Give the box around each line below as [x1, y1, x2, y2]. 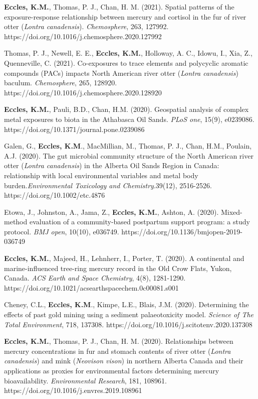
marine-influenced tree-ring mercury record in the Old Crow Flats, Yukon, [4, 262, 232, 273]
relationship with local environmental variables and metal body [4, 170, 198, 180]
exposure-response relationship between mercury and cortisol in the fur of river [4, 11, 246, 22]
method [4, 216, 28, 227]
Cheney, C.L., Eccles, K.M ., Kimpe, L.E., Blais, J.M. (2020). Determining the [4, 299, 249, 310]
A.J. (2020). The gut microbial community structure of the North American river [4, 150, 253, 161]
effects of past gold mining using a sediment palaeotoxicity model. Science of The [4, 309, 254, 320]
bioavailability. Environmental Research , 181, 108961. [4, 375, 167, 385]
